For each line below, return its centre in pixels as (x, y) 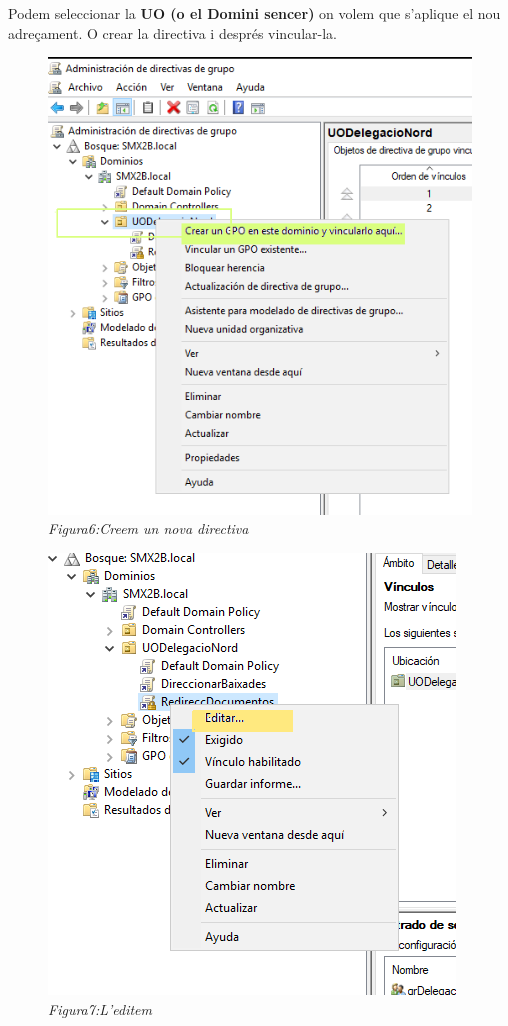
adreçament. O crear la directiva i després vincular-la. (172, 32)
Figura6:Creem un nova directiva (148, 528)
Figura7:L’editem (100, 1008)
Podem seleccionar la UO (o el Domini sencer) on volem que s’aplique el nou (254, 13)
